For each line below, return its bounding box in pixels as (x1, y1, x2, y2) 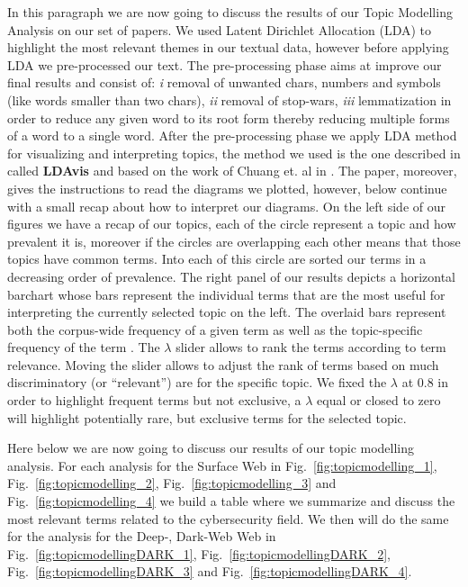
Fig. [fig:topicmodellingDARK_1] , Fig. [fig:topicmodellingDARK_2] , (7, 544, 391, 563)
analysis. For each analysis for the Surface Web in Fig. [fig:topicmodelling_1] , (7, 456, 437, 474)
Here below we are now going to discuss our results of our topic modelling (7, 438, 415, 457)
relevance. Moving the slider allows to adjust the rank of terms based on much (7, 355, 439, 374)
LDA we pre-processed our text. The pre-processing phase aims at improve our (7, 55, 442, 74)
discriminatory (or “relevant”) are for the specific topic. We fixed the (7, 373, 387, 392)
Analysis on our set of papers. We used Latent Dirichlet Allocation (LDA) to (7, 20, 432, 39)
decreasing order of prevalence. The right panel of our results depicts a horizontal (7, 266, 456, 285)
